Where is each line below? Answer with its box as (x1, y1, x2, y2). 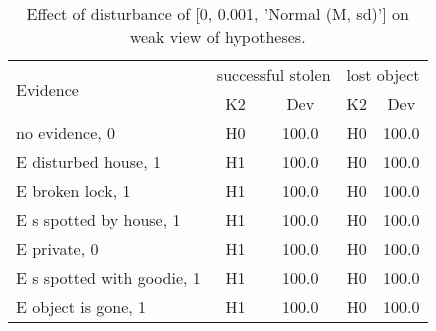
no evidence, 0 (16, 121, 116, 144)
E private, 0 (16, 237, 99, 260)
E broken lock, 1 (16, 179, 131, 202)
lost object (346, 63, 420, 86)
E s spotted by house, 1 (16, 208, 181, 231)
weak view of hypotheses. (129, 25, 306, 48)
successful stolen (216, 63, 331, 86)
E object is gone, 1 (16, 295, 147, 318)
